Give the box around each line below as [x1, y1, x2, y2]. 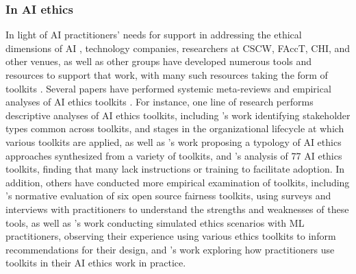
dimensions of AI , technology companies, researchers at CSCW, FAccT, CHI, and [5, 40, 351, 55]
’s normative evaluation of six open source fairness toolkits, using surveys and [5, 188, 331, 203]
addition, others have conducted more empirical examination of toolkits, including [5, 175, 350, 189]
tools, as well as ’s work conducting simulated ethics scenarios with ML [5, 215, 305, 229]
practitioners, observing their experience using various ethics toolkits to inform [5, 229, 336, 243]
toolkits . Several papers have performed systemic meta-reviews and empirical [5, 81, 331, 95]
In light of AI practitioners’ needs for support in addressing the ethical [5, 27, 302, 42]
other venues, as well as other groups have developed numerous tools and [5, 54, 312, 68]
